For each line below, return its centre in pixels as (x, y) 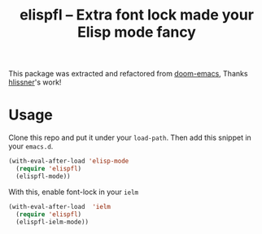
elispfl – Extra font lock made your (137, 15)
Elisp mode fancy (137, 32)
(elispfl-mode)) (43, 176)
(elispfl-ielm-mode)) (52, 222)
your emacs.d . (31, 146)
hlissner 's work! (35, 82)
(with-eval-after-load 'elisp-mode (69, 161)
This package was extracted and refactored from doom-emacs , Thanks (128, 74)
